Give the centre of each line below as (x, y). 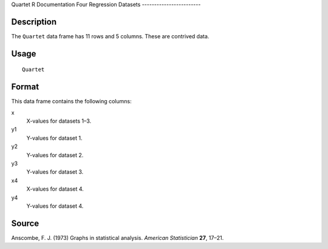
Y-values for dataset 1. (54, 138)
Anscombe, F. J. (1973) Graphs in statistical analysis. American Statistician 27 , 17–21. (118, 237)
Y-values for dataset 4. (55, 206)
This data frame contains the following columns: (71, 101)
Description (34, 22)
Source (25, 223)
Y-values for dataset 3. (55, 172)
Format (25, 87)
